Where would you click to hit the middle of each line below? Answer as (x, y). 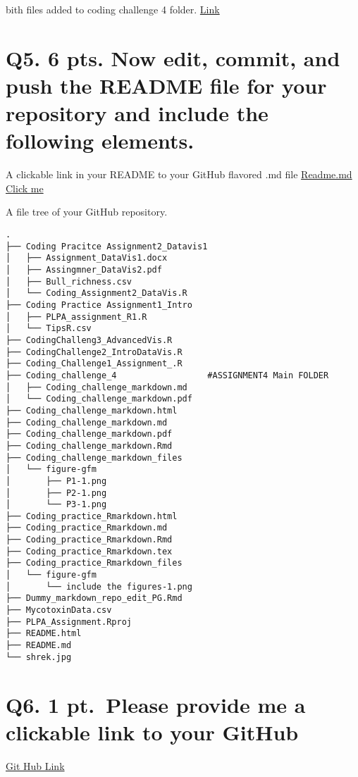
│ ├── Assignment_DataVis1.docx (87, 258)
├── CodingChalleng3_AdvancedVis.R (89, 340)
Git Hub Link (35, 765)
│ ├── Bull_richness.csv (69, 281)
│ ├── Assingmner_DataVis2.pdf (84, 270)
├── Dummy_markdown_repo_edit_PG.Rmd (94, 598)
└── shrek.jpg (39, 657)
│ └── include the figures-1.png (99, 586)
